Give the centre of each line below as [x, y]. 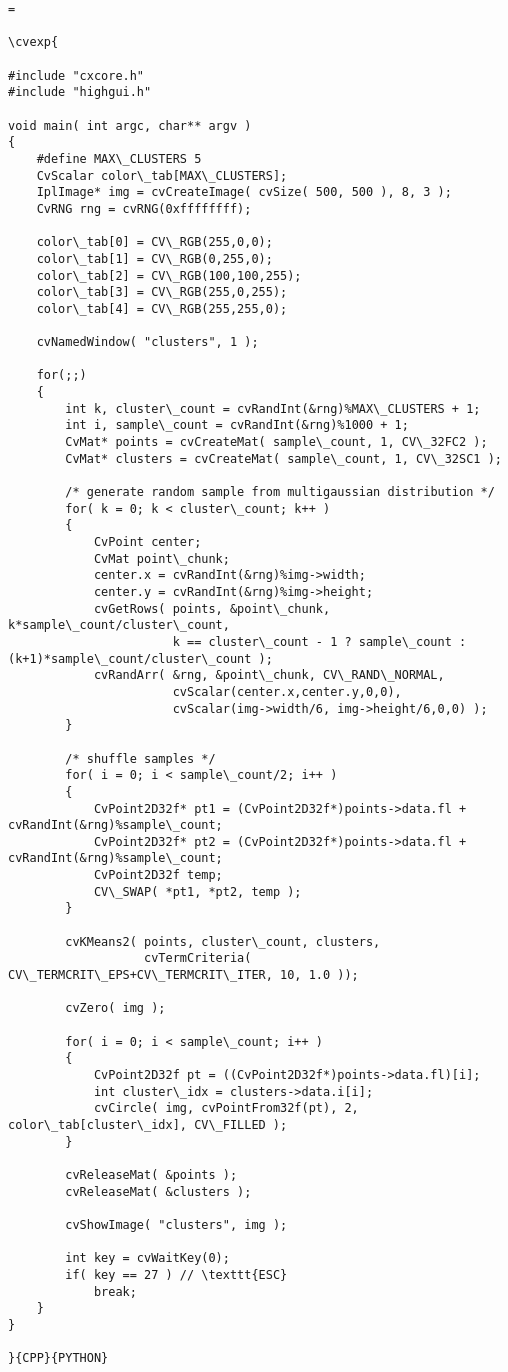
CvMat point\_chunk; [161, 558]
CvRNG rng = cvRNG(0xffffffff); [144, 208]
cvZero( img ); [115, 1008]
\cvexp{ [33, 42]
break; [115, 1291]
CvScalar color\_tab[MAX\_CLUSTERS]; [162, 175]
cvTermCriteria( [198, 958]
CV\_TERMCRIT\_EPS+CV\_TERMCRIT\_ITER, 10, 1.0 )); [183, 975]
